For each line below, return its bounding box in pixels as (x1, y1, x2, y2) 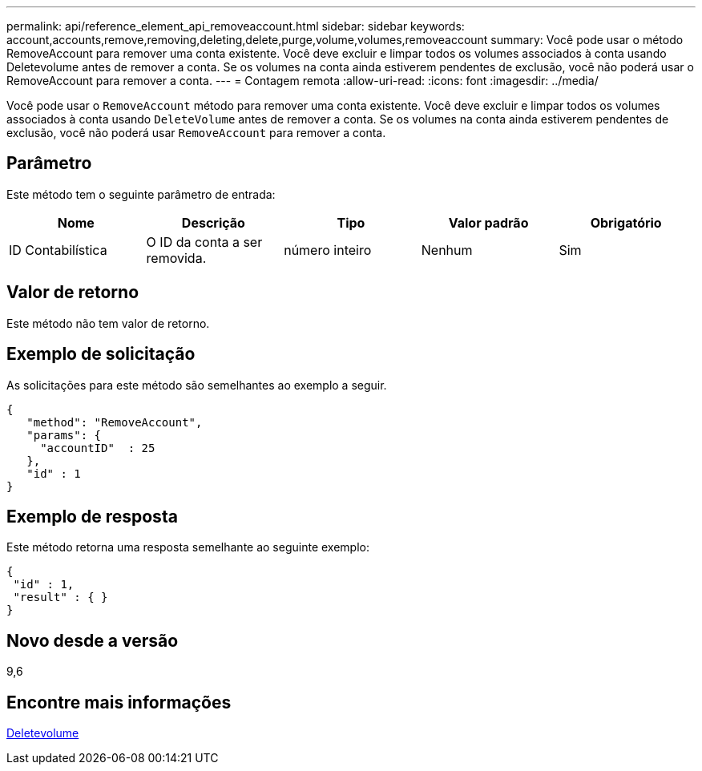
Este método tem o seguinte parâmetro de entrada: (6, 187, 276, 201)
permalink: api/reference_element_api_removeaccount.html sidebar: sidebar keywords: (6, 19, 465, 33)
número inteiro (284, 241, 372, 258)
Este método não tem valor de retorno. (6, 316, 210, 330)
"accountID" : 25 (40, 441, 155, 454)
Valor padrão (448, 214, 529, 231)
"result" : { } (13, 591, 108, 604)
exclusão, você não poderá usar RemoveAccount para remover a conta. (6, 126, 386, 139)
